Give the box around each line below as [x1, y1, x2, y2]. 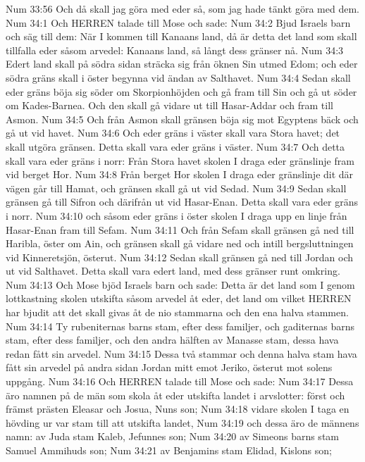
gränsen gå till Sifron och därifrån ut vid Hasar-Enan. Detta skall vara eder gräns [6, 194, 359, 209]
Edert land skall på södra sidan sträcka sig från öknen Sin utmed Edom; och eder [6, 56, 358, 71]
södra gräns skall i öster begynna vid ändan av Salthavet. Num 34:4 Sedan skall [6, 70, 351, 85]
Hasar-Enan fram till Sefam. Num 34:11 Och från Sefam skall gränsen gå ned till [6, 222, 354, 237]
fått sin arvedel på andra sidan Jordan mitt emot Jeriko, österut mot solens [6, 360, 333, 375]
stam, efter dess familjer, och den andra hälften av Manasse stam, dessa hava [6, 332, 339, 347]
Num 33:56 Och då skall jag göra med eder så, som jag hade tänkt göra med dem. [6, 1, 359, 15]
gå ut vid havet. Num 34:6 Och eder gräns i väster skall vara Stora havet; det [6, 125, 340, 140]
